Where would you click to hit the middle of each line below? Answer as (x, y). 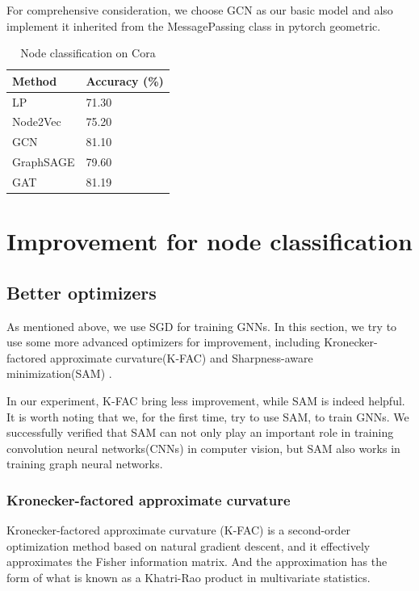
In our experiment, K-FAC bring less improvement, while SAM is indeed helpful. (206, 401)
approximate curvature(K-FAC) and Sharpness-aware (182, 357)
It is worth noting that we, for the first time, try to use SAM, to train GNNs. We (208, 416)
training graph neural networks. (85, 464)
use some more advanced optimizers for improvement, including (163, 342)
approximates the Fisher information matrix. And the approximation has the (197, 562)
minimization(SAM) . (59, 373)
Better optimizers (82, 292)
